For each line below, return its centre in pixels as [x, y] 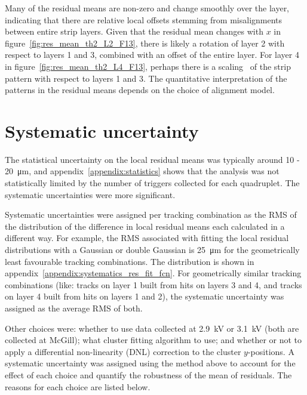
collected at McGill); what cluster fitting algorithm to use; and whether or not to [153, 340]
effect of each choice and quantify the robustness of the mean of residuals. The [148, 374]
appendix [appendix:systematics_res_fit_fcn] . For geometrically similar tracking [153, 273]
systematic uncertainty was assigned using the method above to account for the [150, 363]
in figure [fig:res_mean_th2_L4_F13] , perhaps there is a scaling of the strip [148, 66]
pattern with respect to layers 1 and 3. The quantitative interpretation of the [146, 78]
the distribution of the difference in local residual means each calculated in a [145, 226]
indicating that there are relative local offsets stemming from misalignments [144, 19]
